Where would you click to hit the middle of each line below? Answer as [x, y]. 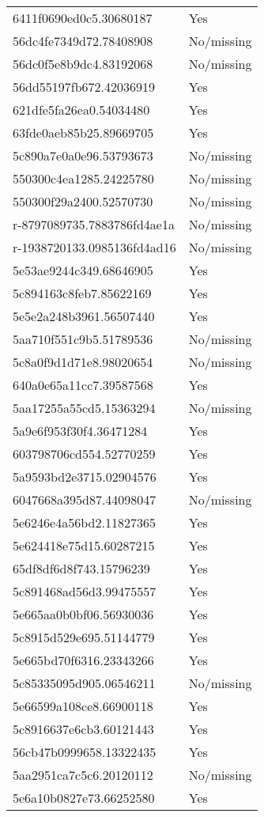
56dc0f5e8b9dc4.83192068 [83, 64]
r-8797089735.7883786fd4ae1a [94, 224]
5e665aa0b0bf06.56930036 [83, 614]
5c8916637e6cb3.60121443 [83, 729]
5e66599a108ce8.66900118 [83, 706]
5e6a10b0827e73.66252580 [84, 798]
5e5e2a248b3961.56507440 [84, 316]
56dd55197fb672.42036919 [84, 87]
